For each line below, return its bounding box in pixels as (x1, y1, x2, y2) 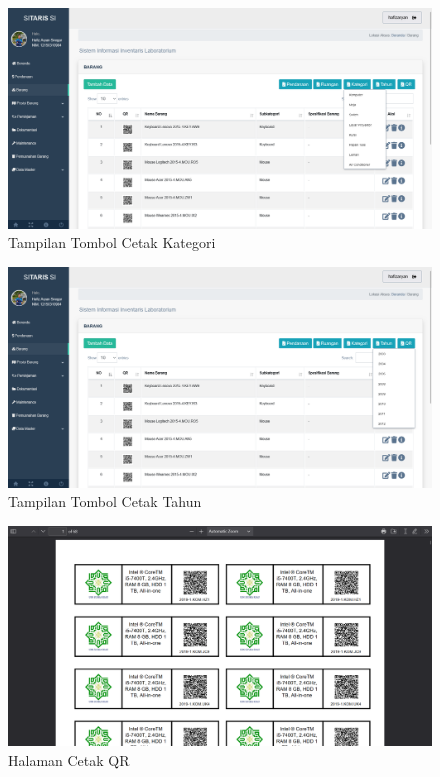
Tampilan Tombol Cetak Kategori (8, 232, 216, 253)
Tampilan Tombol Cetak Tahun (8, 491, 202, 512)
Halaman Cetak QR (8, 750, 130, 771)
